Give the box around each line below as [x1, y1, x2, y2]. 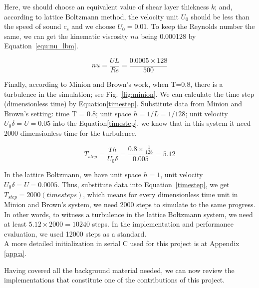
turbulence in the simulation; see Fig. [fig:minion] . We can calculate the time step [4, 88, 255, 99]
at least [4, 219, 27, 229]
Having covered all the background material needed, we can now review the [4, 265, 235, 275]
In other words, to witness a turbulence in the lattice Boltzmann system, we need [4, 209, 253, 219]
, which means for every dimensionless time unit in [83, 189, 238, 199]
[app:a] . [4, 248, 27, 259]
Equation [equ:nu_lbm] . [4, 40, 78, 51]
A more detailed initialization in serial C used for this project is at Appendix [4, 238, 240, 249]
